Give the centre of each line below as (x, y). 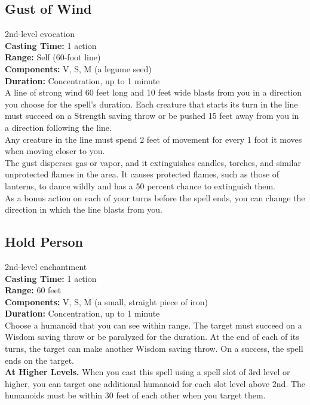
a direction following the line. (58, 127)
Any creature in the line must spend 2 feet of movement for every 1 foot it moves (154, 139)
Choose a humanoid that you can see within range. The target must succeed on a (154, 325)
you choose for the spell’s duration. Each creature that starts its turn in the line (151, 104)
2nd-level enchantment (46, 266)
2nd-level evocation (40, 34)
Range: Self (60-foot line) (53, 57)
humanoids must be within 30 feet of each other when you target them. (135, 395)
